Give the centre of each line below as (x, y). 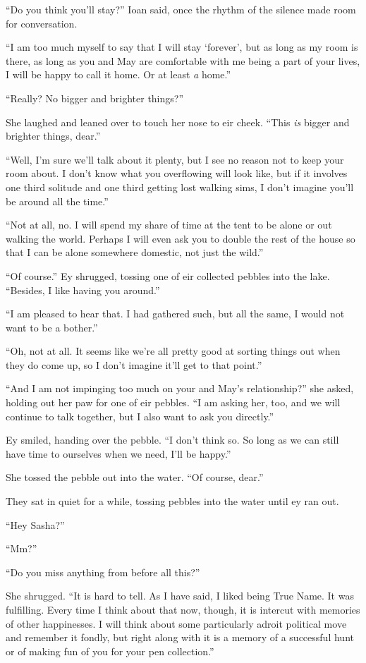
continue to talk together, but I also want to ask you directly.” (140, 416)
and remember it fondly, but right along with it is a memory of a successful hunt (180, 637)
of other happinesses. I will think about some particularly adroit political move (176, 623)
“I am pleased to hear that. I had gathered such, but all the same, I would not (175, 314)
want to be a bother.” (52, 327)
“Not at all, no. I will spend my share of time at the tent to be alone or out (169, 225)
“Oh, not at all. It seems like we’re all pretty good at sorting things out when (173, 351)
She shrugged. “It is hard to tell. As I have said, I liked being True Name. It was (180, 596)
